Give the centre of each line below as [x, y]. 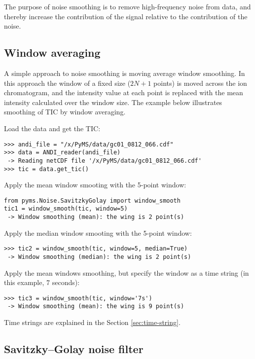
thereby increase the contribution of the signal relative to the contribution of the [126, 16]
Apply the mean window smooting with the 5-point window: [95, 185]
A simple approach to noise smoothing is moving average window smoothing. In [125, 73]
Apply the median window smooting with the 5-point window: [98, 233]
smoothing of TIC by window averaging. [65, 112]
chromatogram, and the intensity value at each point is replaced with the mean [124, 92]
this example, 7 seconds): [42, 282]
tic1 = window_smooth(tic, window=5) [66, 209]
